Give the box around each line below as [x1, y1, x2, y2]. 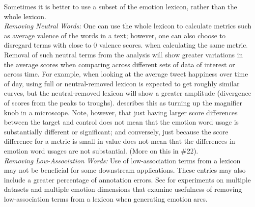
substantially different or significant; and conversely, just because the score [4, 126, 228, 136]
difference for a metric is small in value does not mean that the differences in [4, 136, 235, 146]
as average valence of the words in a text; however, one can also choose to [4, 30, 226, 40]
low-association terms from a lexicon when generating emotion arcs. [4, 193, 208, 204]
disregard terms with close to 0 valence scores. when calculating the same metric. [4, 40, 248, 50]
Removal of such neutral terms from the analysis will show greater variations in [4, 49, 243, 59]
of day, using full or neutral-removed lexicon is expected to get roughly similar [4, 78, 240, 88]
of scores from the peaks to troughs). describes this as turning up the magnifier [4, 97, 243, 107]
